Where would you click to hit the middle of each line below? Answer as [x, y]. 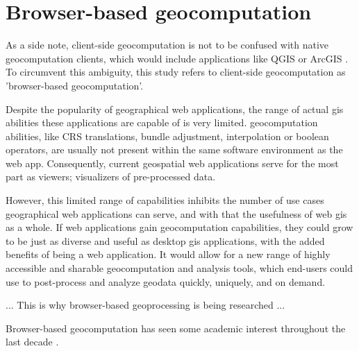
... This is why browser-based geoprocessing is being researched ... [145, 305]
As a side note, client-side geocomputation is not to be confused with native [167, 45]
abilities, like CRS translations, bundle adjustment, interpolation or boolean [167, 136]
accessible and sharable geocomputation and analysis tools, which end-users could [179, 268]
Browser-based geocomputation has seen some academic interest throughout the [176, 328]
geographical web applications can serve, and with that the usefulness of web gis [176, 213]
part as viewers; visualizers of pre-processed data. [111, 177]
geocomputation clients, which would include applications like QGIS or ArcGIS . [177, 58]
